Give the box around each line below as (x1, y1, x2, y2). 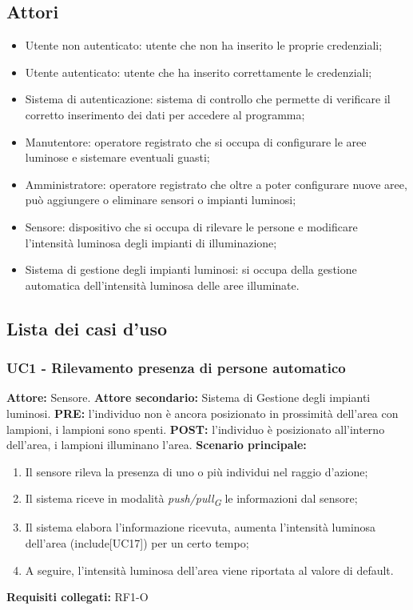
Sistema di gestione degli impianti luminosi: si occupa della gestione (25, 261, 357, 278)
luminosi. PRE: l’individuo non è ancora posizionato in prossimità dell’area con (6, 404, 399, 421)
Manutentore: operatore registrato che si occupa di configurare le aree (25, 133, 367, 150)
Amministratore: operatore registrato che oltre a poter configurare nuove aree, (25, 175, 407, 192)
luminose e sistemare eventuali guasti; (25, 149, 210, 166)
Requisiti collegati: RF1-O (6, 588, 149, 605)
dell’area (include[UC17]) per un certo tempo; (25, 535, 249, 552)
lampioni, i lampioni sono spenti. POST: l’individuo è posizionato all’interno (6, 420, 385, 437)
